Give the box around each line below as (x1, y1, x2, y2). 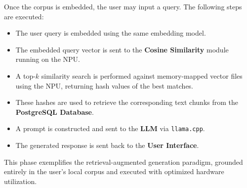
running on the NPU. (15, 54, 80, 64)
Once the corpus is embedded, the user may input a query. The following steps (4, 1, 242, 11)
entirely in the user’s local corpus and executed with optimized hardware (4, 166, 224, 177)
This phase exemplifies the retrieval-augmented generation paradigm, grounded (4, 156, 243, 167)
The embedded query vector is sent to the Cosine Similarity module (15, 44, 229, 54)
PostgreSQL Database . (15, 106, 94, 117)
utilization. (4, 176, 37, 186)
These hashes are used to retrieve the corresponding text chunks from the (15, 97, 239, 107)
